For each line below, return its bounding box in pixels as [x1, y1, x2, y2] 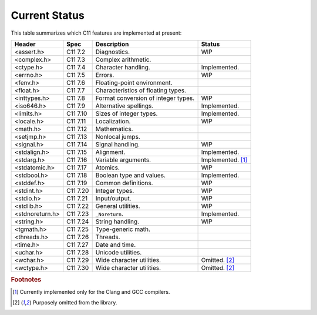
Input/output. [95, 194, 131, 202]
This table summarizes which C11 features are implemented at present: [11, 29, 182, 36]
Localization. [95, 117, 131, 125]
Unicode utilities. [95, 248, 142, 256]
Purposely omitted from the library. [32, 299, 117, 306]
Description [95, 40, 129, 48]
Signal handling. [95, 140, 140, 148]
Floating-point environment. [95, 78, 173, 86]
